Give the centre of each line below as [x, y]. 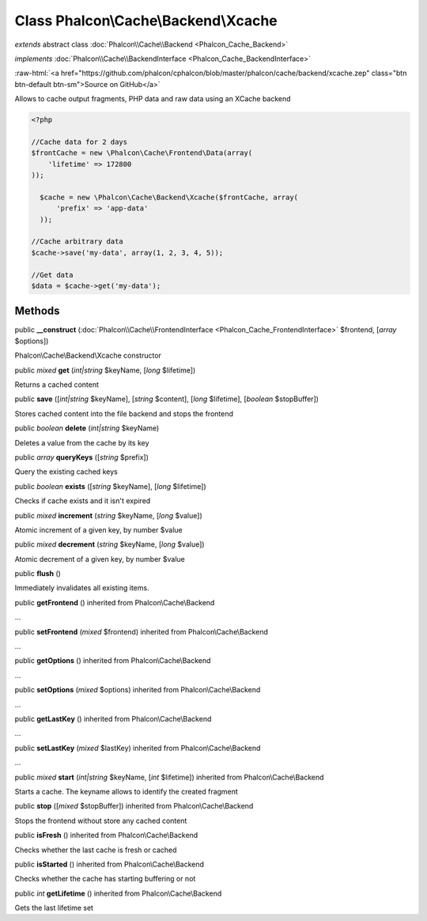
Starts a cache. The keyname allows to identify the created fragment [127, 791]
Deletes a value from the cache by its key [82, 442]
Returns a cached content [57, 385]
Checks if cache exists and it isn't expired [83, 501]
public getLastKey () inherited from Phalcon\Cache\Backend [113, 719]
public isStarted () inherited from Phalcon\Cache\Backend [110, 864]
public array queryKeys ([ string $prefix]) [82, 457]
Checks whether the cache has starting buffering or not [105, 879]
